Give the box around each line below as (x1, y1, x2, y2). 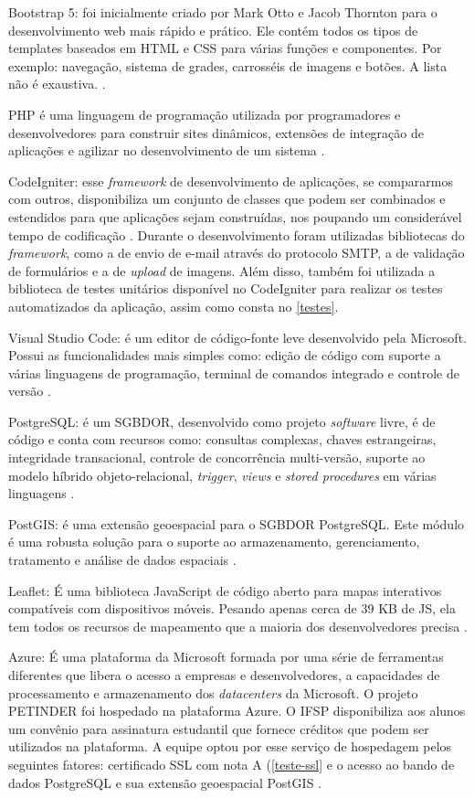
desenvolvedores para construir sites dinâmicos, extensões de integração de (8, 122, 424, 142)
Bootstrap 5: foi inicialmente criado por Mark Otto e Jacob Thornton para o (8, 3, 437, 21)
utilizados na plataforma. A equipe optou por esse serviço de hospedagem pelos (8, 737, 452, 756)
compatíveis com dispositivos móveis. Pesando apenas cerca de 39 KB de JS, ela (8, 599, 456, 618)
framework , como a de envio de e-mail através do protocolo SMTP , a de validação (8, 243, 465, 262)
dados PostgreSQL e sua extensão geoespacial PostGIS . (8, 772, 322, 792)
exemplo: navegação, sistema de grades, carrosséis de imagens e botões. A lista (8, 56, 448, 75)
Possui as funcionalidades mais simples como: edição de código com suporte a (8, 346, 441, 365)
